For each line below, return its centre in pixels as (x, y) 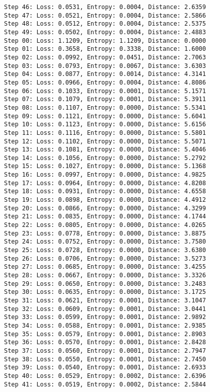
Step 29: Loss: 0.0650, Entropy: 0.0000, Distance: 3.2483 (105, 284)
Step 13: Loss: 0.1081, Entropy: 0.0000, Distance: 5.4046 (105, 150)
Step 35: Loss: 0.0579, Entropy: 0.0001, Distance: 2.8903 (105, 334)
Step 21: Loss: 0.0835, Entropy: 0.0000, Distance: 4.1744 (105, 217)
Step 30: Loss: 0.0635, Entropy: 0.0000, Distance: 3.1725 (105, 292)
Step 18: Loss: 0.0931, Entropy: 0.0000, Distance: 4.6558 (105, 191)
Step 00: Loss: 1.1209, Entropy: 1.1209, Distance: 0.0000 (105, 41)
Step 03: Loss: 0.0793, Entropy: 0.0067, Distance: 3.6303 (105, 66)
